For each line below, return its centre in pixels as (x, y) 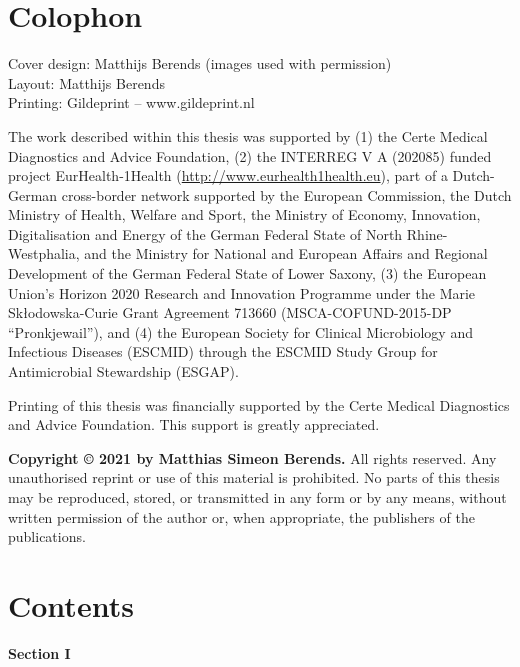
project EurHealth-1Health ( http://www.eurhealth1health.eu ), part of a (228, 175)
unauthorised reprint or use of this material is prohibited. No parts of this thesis (254, 477)
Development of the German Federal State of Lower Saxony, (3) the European (247, 273)
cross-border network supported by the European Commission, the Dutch (286, 194)
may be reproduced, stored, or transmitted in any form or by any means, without (257, 497)
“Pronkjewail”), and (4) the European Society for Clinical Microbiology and (240, 331)
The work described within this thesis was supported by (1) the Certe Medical (248, 135)
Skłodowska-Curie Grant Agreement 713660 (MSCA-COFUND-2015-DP (230, 312)
